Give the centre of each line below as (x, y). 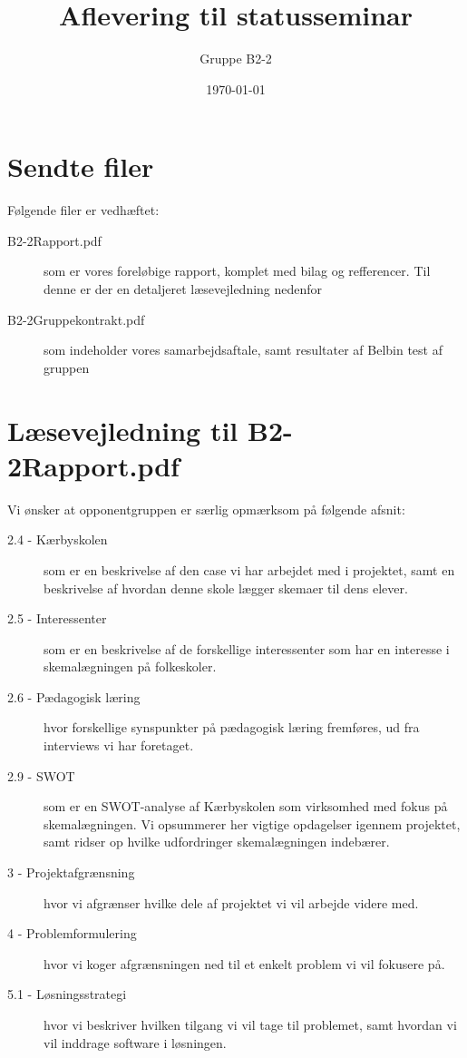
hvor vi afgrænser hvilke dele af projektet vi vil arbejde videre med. (231, 902)
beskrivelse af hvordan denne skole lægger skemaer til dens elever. (226, 588)
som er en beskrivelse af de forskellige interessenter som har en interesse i (247, 648)
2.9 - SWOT (41, 775)
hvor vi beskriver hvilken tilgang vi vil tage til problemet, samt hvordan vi (250, 1024)
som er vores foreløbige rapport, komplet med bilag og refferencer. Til (237, 271)
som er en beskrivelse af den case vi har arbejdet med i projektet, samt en (249, 569)
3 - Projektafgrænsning (71, 872)
